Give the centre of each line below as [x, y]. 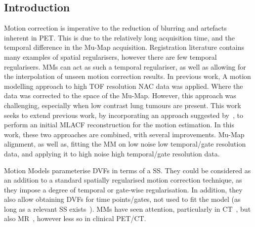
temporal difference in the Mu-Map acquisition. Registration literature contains [124, 47]
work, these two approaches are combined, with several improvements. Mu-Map [124, 134]
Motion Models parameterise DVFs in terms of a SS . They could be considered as [127, 170]
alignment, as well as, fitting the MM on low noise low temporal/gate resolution [125, 144]
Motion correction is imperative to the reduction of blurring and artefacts [115, 28]
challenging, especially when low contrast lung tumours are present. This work [123, 105]
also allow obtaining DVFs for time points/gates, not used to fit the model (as [122, 199]
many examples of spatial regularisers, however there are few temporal [110, 57]
